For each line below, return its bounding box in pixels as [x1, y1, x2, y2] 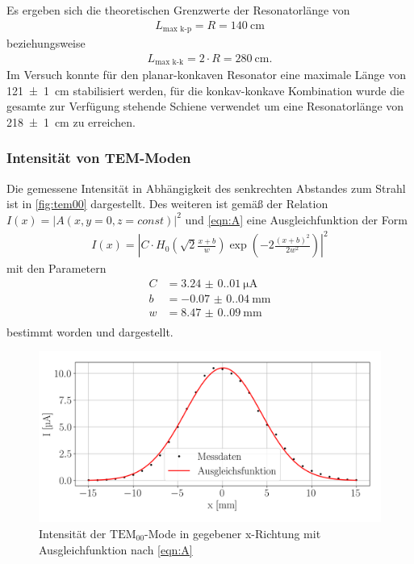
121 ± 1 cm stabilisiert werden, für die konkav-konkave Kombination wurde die [6, 81, 405, 98]
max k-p [162, 25, 192, 34]
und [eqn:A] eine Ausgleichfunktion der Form [185, 211, 408, 228]
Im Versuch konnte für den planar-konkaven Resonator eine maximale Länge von [6, 66, 406, 83]
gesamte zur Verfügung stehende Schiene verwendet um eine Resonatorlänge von [6, 98, 404, 115]
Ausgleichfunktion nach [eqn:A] [39, 541, 193, 558]
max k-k [155, 58, 184, 67]
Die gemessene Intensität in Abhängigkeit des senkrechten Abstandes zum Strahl [6, 179, 406, 196]
